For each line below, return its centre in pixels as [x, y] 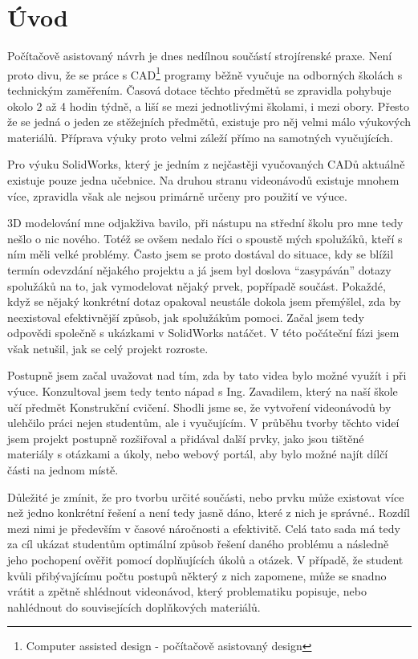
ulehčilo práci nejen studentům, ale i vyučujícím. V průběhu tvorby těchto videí [203, 423]
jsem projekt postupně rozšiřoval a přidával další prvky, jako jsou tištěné [186, 438]
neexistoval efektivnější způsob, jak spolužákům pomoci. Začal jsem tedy [186, 317]
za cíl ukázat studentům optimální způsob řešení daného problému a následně [198, 544]
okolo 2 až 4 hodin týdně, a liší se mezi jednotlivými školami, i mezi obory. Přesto [209, 106]
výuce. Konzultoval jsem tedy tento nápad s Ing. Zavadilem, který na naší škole [203, 391]
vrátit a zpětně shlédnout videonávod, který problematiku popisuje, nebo [187, 591]
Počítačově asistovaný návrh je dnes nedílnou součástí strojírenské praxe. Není [200, 56]
